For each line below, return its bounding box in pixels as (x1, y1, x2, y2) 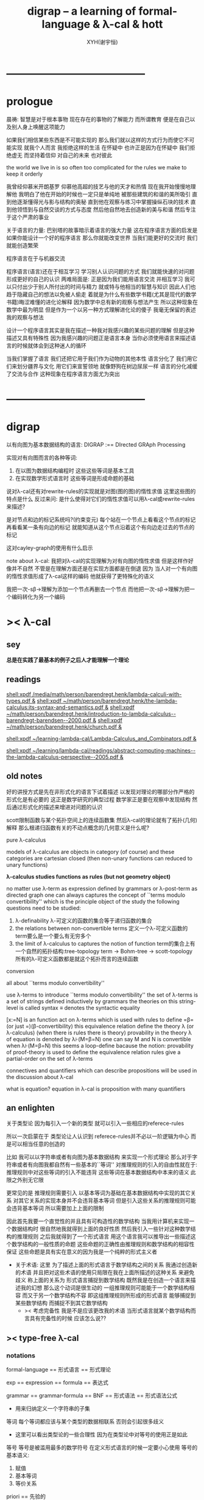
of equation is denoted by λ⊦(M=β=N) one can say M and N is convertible (6, 1035, 191, 1042)
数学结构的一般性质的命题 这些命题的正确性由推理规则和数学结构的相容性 (11, 1241, 195, 1248)
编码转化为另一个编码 (11, 593, 65, 600)
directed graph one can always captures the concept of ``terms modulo (6, 891, 186, 899)
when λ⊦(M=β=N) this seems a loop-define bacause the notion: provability (6, 1042, 194, 1049)
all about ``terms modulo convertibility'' (6, 979, 105, 986)
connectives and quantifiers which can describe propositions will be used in (6, 1066, 197, 1074)
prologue (6, 95, 54, 108)
